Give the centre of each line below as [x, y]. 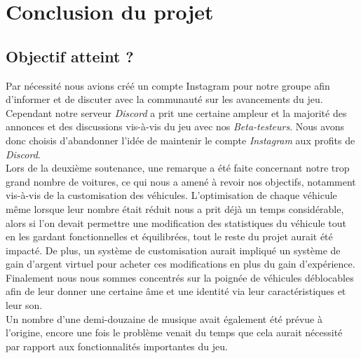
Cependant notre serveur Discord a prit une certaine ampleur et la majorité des [176, 112]
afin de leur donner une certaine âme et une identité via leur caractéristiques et [176, 291]
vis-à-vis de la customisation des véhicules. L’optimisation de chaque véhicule [171, 195]
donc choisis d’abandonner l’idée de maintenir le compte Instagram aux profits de [180, 140]
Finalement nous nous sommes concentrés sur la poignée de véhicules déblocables [180, 277]
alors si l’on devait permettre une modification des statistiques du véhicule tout [176, 222]
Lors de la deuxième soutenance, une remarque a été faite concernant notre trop [178, 168]
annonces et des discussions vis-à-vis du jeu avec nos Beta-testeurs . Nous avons [175, 126]
